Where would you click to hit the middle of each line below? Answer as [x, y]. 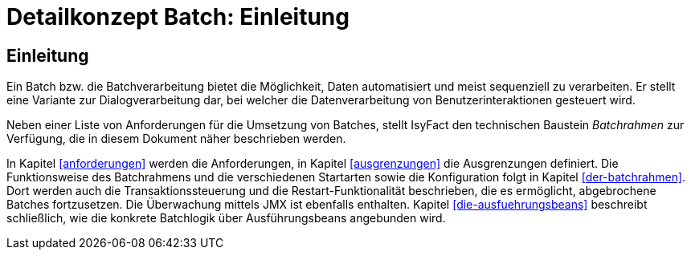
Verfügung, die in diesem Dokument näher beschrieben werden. [176, 139]
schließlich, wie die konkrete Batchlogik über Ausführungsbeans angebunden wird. [226, 218]
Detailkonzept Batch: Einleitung [178, 17]
